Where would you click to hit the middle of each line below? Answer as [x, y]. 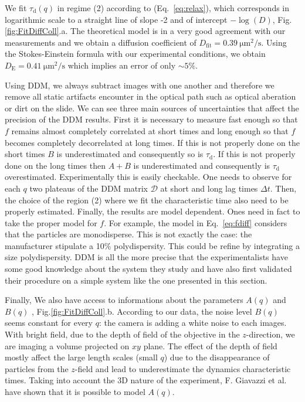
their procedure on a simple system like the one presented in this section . [136, 280]
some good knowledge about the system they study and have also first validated [148, 269]
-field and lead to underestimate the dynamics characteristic [183, 368]
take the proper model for [51, 222]
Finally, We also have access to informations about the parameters [124, 300]
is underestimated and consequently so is [130, 154]
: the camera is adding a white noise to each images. [193, 323]
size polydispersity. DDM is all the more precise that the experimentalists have [146, 257]
